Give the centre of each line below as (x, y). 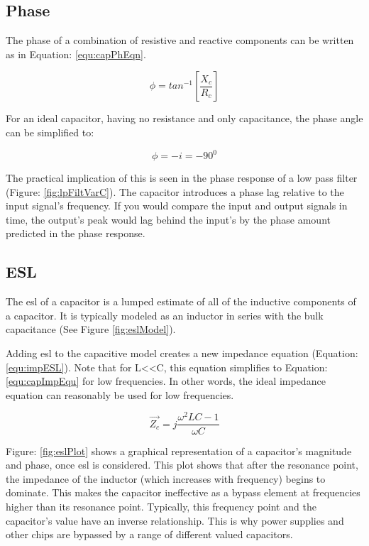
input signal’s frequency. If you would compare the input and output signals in (177, 206)
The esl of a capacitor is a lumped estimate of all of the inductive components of (181, 301)
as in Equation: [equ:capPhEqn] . (76, 54)
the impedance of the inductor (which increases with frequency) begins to (166, 478)
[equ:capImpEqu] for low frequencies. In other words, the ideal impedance (166, 381)
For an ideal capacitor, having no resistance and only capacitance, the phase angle (184, 118)
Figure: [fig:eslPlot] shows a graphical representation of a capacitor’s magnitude (179, 451)
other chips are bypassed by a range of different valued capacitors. (149, 534)
